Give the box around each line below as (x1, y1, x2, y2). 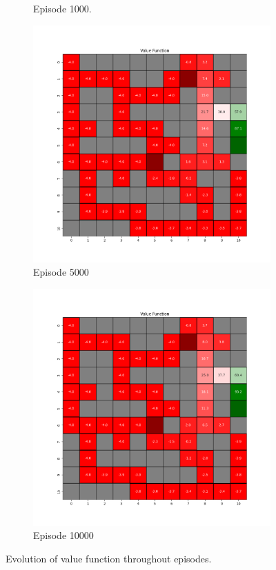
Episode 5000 (33, 265, 89, 279)
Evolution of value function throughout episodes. (6, 551, 212, 565)
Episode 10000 (33, 528, 94, 542)
